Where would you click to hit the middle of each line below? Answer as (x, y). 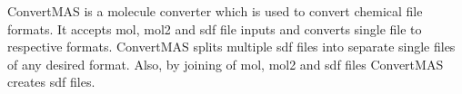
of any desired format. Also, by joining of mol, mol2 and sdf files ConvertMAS (226, 64)
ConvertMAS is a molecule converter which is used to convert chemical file (215, 11)
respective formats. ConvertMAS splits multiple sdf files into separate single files (231, 47)
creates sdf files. (51, 82)
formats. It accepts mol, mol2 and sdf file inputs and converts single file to (215, 28)
